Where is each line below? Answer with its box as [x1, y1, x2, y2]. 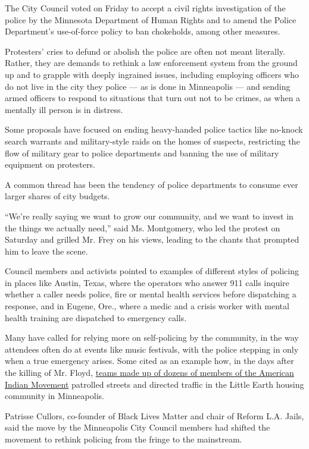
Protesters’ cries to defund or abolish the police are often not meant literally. [5, 45, 285, 57]
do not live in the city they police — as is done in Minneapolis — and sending [5, 80, 291, 92]
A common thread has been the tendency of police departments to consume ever [5, 178, 298, 190]
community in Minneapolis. [5, 390, 104, 402]
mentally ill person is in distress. [5, 103, 123, 115]
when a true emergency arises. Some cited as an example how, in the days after [5, 354, 294, 367]
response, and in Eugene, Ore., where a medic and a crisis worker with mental [5, 300, 289, 312]
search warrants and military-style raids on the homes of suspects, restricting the [5, 134, 300, 147]
